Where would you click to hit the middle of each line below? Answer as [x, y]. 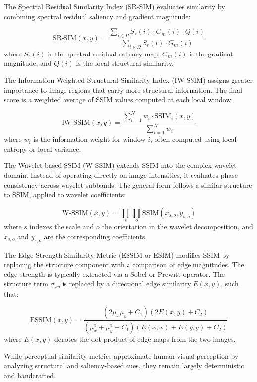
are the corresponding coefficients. [96, 236]
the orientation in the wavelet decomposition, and [177, 227]
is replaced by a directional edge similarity [127, 284]
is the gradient [211, 53]
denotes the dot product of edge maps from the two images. [145, 339]
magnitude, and [28, 63]
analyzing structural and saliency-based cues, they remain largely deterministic [124, 365]
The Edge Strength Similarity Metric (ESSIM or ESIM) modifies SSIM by [117, 254]
